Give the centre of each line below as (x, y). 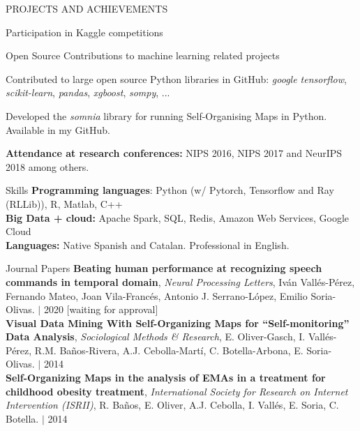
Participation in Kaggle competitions (84, 32)
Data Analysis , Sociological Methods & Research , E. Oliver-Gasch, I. (156, 337)
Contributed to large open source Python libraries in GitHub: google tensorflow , (176, 78)
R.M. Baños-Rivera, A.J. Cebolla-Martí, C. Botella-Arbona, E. (169, 350)
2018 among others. (47, 166)
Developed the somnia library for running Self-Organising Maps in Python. (166, 115)
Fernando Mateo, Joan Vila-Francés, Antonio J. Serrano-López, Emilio (157, 295)
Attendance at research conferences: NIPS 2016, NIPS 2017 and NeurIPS (174, 153)
